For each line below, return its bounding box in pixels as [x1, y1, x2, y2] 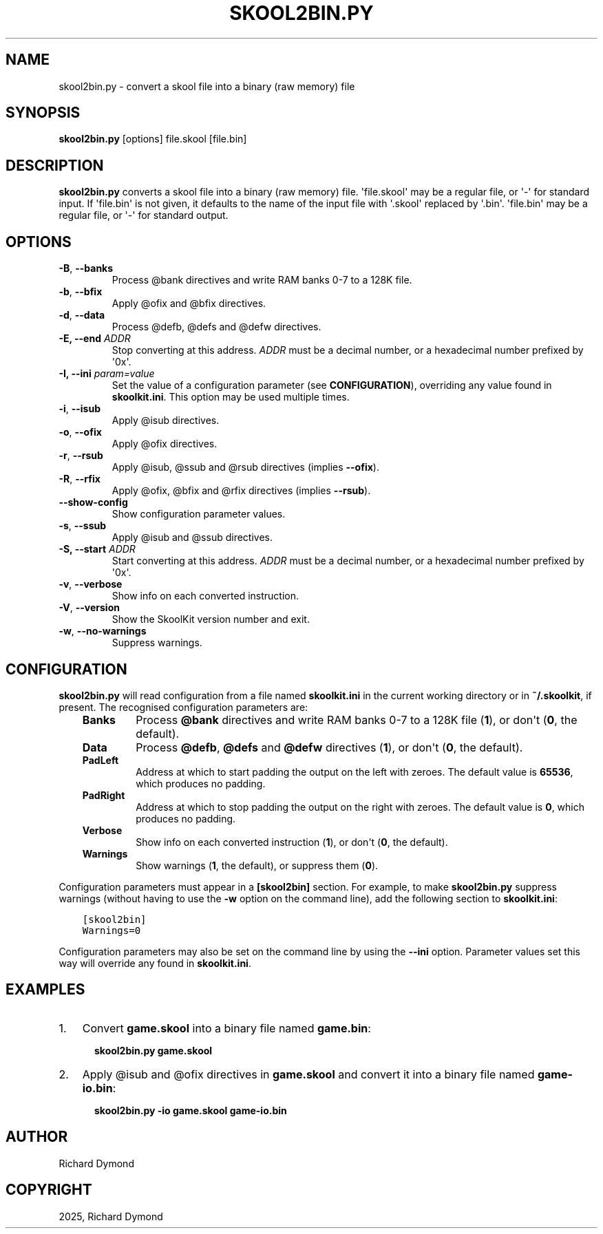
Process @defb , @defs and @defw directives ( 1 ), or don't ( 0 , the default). [136, 740, 523, 754]
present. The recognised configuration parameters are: [59, 701, 308, 713]
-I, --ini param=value [59, 368, 155, 380]
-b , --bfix [59, 286, 103, 298]
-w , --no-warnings [59, 625, 147, 637]
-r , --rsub [59, 449, 103, 462]
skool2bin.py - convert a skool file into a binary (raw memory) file [59, 80, 355, 92]
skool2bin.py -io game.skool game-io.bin [94, 1104, 287, 1116]
